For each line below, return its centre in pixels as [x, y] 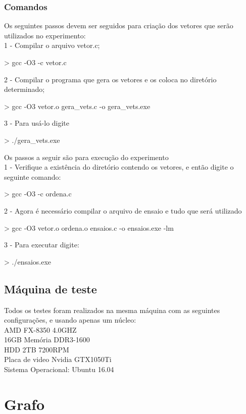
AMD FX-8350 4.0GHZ [40, 329]
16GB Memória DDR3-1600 [47, 340]
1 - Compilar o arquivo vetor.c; [52, 45]
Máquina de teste [51, 289]
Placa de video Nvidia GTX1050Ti [58, 359]
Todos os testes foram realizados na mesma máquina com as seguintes [112, 310]
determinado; [24, 89]
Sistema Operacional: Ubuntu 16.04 [59, 369]
